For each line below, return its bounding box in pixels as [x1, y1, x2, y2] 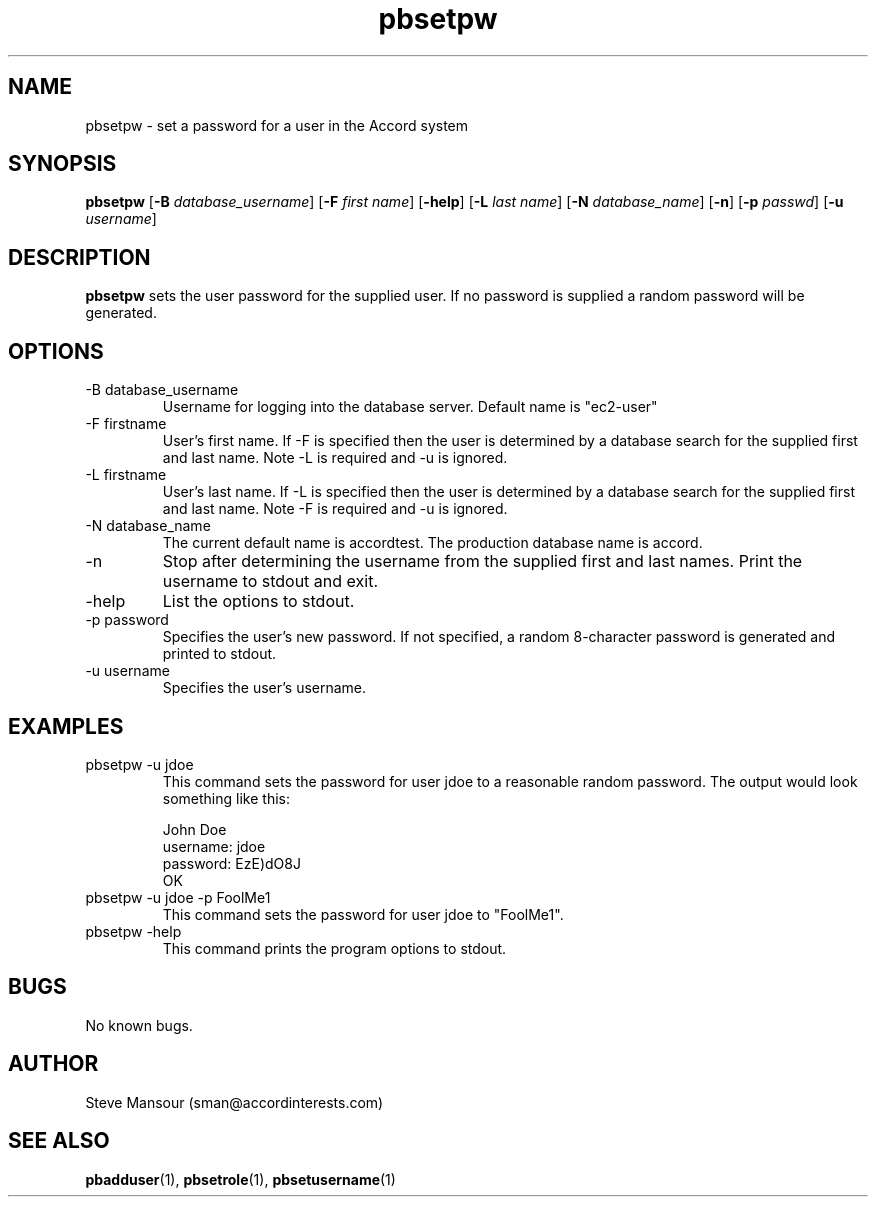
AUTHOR [8, 1051, 99, 1077]
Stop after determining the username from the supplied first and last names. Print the [162, 551, 803, 572]
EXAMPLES [8, 713, 124, 739]
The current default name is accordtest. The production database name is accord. [162, 534, 703, 552]
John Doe [162, 820, 227, 838]
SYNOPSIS [8, 151, 117, 177]
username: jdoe [162, 837, 266, 855]
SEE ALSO [8, 1128, 110, 1154]
